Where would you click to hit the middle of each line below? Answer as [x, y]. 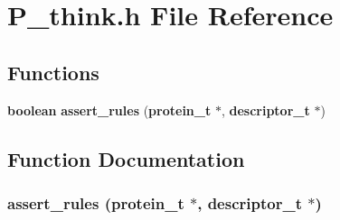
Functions [53, 72]
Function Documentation [126, 158]
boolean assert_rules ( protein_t [109, 110]
